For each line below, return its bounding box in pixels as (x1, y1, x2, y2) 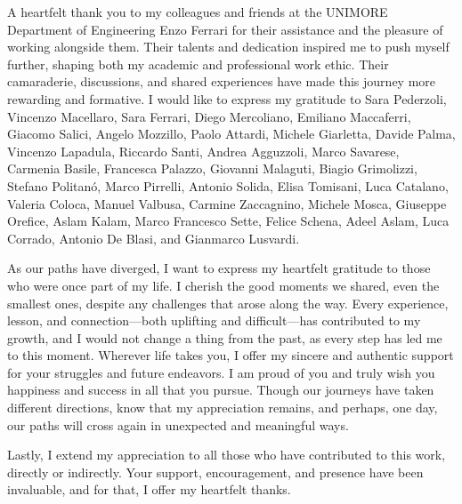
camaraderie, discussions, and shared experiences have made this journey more (7, 72, 436, 91)
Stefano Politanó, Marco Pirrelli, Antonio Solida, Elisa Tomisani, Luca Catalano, (7, 176, 449, 195)
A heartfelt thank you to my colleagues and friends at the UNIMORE (7, 3, 388, 20)
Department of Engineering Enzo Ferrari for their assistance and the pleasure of (7, 20, 443, 38)
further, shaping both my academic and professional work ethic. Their (7, 54, 389, 73)
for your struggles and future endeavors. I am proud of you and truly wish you (7, 363, 435, 381)
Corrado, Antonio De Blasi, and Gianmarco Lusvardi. (7, 228, 300, 247)
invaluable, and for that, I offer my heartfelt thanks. (7, 480, 291, 499)
